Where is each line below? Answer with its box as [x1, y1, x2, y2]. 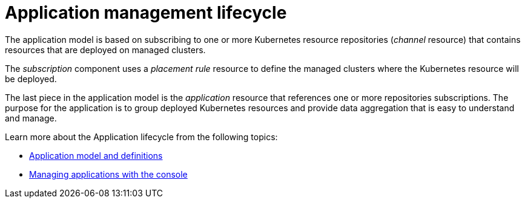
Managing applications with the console [29, 169, 188, 179]
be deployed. [5, 73, 57, 84]
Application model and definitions [29, 150, 163, 161]
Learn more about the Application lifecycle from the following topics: [5, 131, 278, 142]
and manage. [5, 112, 57, 123]
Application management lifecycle [5, 2, 287, 23]
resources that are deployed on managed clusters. [5, 44, 206, 55]
